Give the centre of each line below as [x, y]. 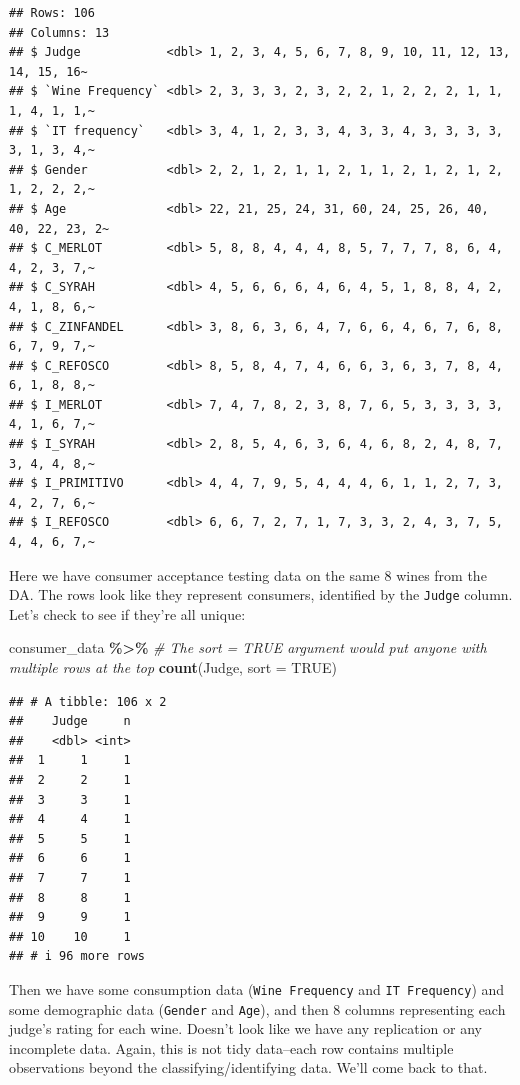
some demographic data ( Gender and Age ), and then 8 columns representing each [257, 1008]
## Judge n [70, 721]
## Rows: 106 [52, 13]
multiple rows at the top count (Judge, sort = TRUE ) [173, 667]
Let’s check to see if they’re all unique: [127, 613]
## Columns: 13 [59, 32]
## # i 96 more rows [77, 956]
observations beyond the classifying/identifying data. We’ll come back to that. [248, 1067]
